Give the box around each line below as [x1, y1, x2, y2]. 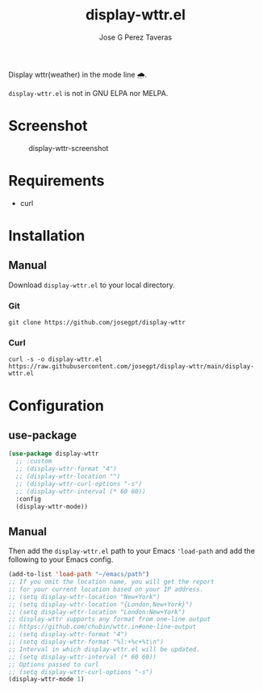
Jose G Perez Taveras [99, 32, 172, 42]
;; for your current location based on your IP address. [8, 585, 204, 593]
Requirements [8, 172, 105, 191]
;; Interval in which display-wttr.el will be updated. [8, 645, 200, 653]
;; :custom [15, 458, 52, 466]
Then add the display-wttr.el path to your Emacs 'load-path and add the [8, 547, 256, 556]
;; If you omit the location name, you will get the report [8, 578, 215, 586]
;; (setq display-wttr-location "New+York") [8, 593, 161, 601]
